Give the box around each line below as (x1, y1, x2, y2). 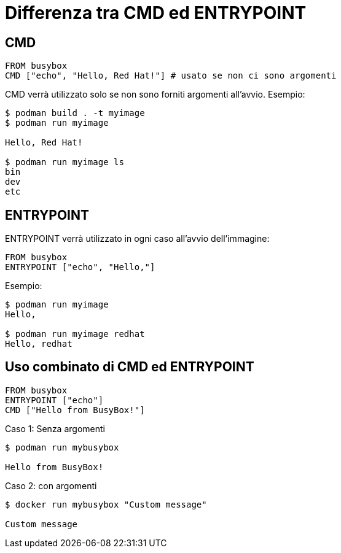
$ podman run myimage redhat (5, 329, 145, 339)
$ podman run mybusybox (5, 442, 119, 452)
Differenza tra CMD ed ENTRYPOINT (5, 2, 307, 23)
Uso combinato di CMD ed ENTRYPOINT (5, 359, 254, 375)
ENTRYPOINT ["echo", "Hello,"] (5, 262, 155, 273)
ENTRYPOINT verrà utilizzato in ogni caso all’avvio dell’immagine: (5, 233, 270, 244)
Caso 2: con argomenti (5, 480, 97, 491)
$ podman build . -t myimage (5, 108, 145, 118)
